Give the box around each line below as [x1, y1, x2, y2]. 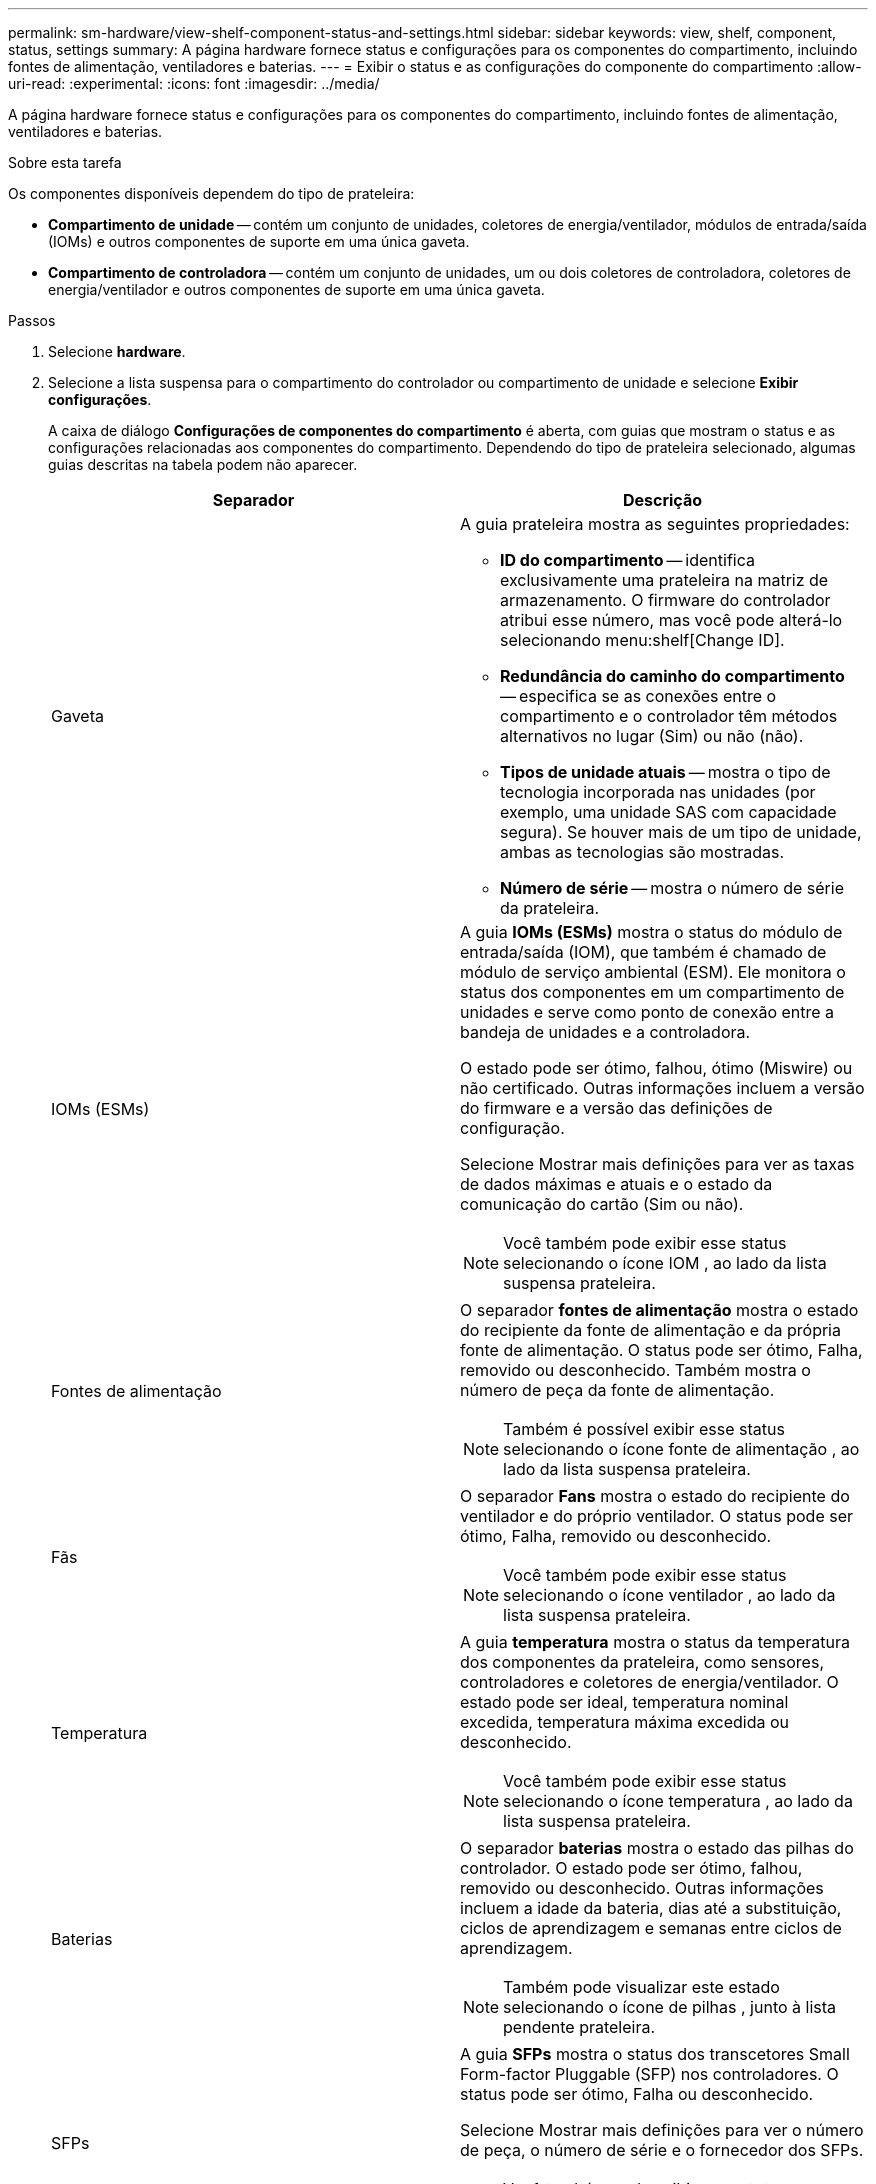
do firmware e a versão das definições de [460, 1098, 773, 1118]
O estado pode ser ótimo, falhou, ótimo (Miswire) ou [460, 1058, 853, 1078]
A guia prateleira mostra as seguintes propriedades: [460, 514, 850, 534]
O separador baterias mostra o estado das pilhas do [460, 1838, 854, 1858]
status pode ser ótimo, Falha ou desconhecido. [460, 2084, 814, 2104]
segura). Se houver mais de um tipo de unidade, [500, 822, 862, 842]
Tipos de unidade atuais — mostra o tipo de [500, 762, 831, 782]
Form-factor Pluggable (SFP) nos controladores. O [460, 2064, 839, 2084]
